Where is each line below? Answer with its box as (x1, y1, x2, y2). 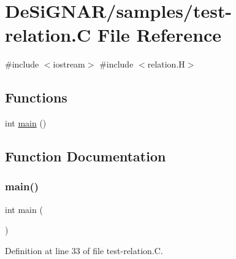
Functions (5, 88, 67, 107)
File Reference (97, 22, 222, 47)
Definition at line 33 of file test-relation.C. (5, 244, 163, 257)
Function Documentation (5, 147, 166, 166)
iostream (53, 58, 85, 71)
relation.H (147, 58, 185, 71)
